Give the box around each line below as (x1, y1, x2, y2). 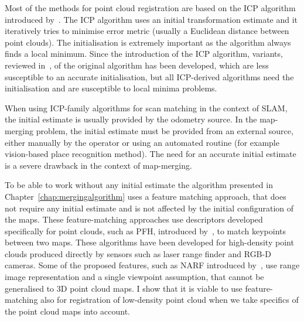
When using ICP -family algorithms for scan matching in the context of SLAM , (5, 101, 288, 114)
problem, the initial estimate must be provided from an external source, (36, 124, 293, 136)
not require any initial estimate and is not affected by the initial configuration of (5, 202, 294, 214)
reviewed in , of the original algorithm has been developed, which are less (5, 59, 269, 71)
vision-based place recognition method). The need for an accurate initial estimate (5, 148, 296, 160)
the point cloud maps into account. (5, 305, 130, 317)
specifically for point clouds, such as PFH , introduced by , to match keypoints (5, 224, 286, 237)
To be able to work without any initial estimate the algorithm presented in (5, 179, 273, 191)
